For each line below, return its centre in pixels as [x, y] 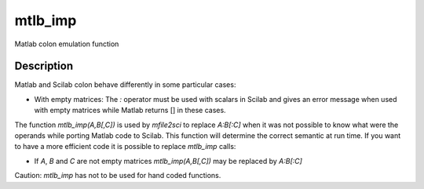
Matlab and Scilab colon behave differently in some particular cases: [125, 85]
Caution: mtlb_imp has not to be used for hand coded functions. [118, 176]
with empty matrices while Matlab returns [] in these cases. [130, 111]
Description [44, 66]
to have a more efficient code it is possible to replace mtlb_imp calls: [125, 147]
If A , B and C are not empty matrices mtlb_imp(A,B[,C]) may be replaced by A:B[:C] [168, 161]
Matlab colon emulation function [67, 44]
